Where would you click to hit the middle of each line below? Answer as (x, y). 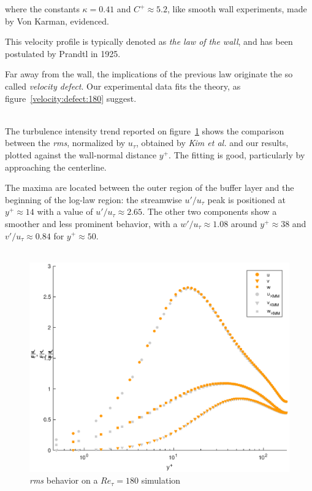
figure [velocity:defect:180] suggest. (71, 98)
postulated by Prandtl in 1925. (63, 53)
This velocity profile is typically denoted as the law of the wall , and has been (149, 41)
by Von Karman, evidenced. (57, 21)
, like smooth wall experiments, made (237, 9)
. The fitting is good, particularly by (237, 154)
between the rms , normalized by (65, 143)
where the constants (42, 9)
